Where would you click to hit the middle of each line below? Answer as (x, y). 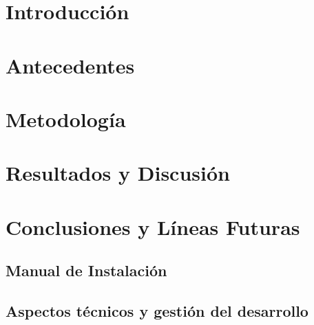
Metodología (66, 119)
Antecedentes (70, 65)
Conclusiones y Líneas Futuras (153, 226)
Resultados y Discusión (118, 173)
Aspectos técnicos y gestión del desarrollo (157, 311)
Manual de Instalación (86, 270)
